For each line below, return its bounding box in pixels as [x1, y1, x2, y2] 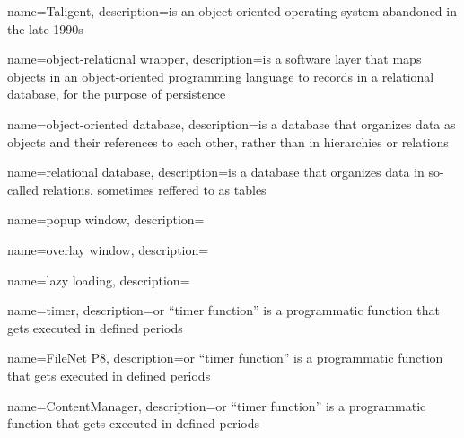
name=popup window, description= [7, 210, 205, 229]
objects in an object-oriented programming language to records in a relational [7, 66, 434, 85]
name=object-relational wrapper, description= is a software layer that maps [7, 49, 422, 68]
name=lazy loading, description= [7, 270, 190, 289]
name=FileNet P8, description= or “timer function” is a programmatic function [7, 348, 443, 367]
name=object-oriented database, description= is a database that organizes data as [7, 114, 456, 133]
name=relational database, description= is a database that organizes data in [7, 162, 425, 181]
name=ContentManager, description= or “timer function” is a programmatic [7, 396, 426, 415]
